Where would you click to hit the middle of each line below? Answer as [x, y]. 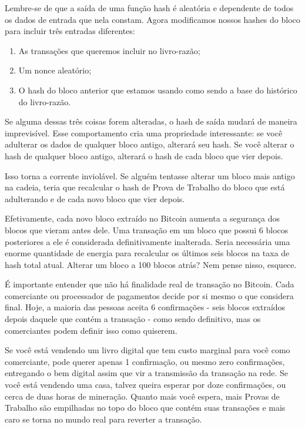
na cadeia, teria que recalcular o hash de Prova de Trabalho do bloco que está [145, 187]
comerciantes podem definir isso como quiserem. [91, 330]
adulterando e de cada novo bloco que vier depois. [95, 198]
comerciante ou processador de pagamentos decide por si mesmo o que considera [149, 295]
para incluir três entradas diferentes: [70, 31]
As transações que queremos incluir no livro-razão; [109, 50]
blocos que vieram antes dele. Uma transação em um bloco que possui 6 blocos [147, 229]
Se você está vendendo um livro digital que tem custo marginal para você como [148, 350]
